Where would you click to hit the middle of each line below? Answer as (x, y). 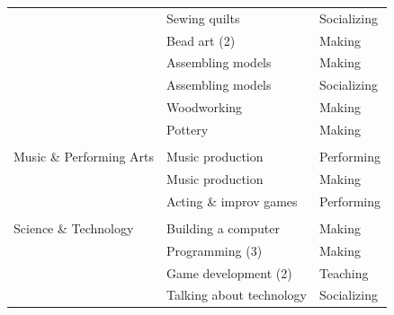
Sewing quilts (203, 17)
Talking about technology (237, 295)
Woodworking (205, 107)
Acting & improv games (232, 201)
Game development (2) (229, 272)
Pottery (188, 129)
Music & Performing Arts (84, 157)
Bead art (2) (201, 40)
